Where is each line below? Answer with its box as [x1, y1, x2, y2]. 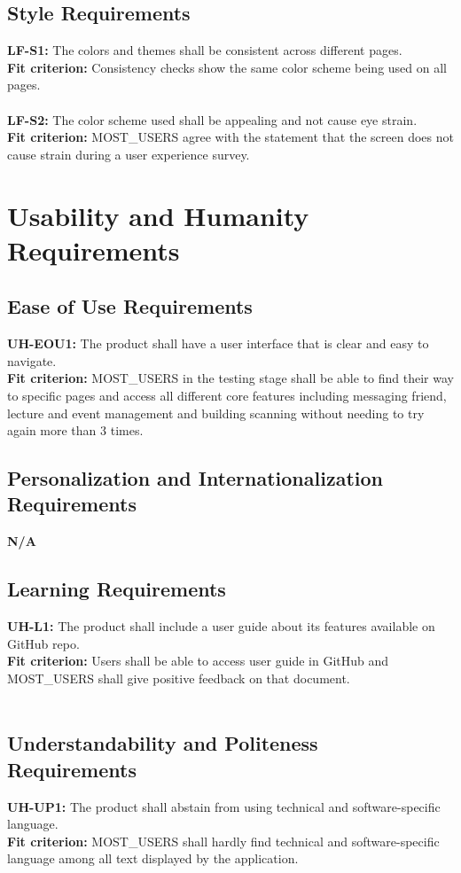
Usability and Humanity [7, 197, 309, 233]
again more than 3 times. [7, 421, 144, 440]
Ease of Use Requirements [7, 292, 253, 320]
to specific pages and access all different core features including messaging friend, [7, 386, 447, 404]
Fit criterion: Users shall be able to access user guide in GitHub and [7, 651, 389, 670]
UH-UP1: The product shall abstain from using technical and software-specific [7, 797, 441, 815]
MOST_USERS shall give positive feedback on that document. [7, 668, 350, 687]
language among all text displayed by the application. [7, 849, 299, 868]
